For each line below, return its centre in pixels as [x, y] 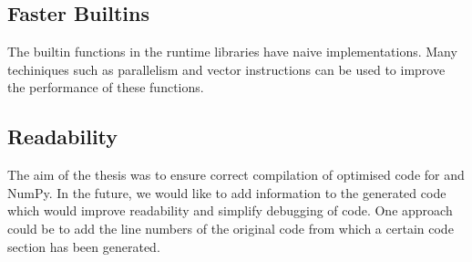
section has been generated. [84, 246]
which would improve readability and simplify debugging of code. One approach [230, 210]
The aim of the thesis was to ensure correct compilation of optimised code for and [236, 175]
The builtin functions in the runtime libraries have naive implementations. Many [232, 52]
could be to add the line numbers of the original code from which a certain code [231, 228]
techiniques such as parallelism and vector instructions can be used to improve [226, 69]
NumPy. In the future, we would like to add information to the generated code [227, 192]
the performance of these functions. [106, 87]
